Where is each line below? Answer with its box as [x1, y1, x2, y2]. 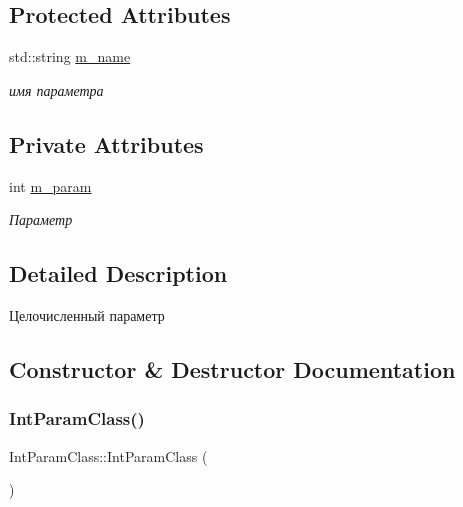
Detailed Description [9, 258, 228, 289]
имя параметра [9, 79, 104, 100]
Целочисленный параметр [9, 304, 165, 325]
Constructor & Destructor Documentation [9, 353, 456, 384]
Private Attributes [9, 128, 204, 159]
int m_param [9, 175, 92, 196]
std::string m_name [9, 46, 131, 67]
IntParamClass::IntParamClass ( [9, 445, 208, 466]
